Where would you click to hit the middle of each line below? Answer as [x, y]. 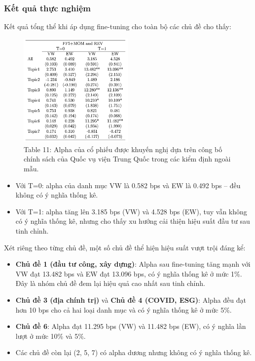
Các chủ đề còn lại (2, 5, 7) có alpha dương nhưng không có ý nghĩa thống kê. [134, 352]
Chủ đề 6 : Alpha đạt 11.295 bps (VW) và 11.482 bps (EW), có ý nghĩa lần [131, 326]
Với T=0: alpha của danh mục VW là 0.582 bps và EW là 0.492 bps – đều [128, 185]
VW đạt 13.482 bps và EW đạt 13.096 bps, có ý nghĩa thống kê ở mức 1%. [129, 273]
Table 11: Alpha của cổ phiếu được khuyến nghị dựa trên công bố [123, 149]
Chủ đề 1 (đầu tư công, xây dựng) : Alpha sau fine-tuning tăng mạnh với [133, 264]
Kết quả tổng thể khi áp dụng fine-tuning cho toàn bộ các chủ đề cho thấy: [118, 26]
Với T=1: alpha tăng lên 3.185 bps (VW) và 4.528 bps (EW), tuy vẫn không [131, 211]
